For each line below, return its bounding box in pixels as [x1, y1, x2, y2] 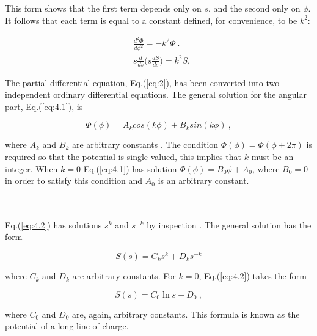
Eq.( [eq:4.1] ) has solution [83, 162, 177, 175]
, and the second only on [208, 2, 301, 14]
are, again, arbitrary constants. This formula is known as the [72, 307, 300, 320]
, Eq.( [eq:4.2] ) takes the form [199, 269, 307, 282]
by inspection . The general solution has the [147, 218, 312, 231]
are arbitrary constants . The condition [71, 138, 219, 151]
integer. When [5, 162, 58, 175]
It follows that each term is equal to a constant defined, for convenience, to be [5, 13, 297, 26]
